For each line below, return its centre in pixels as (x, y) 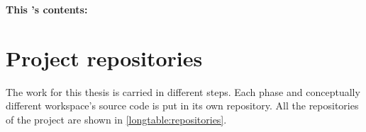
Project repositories (104, 58)
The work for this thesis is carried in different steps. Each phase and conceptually (183, 91)
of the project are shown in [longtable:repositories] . (116, 119)
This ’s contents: (47, 9)
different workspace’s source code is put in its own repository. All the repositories (182, 106)
